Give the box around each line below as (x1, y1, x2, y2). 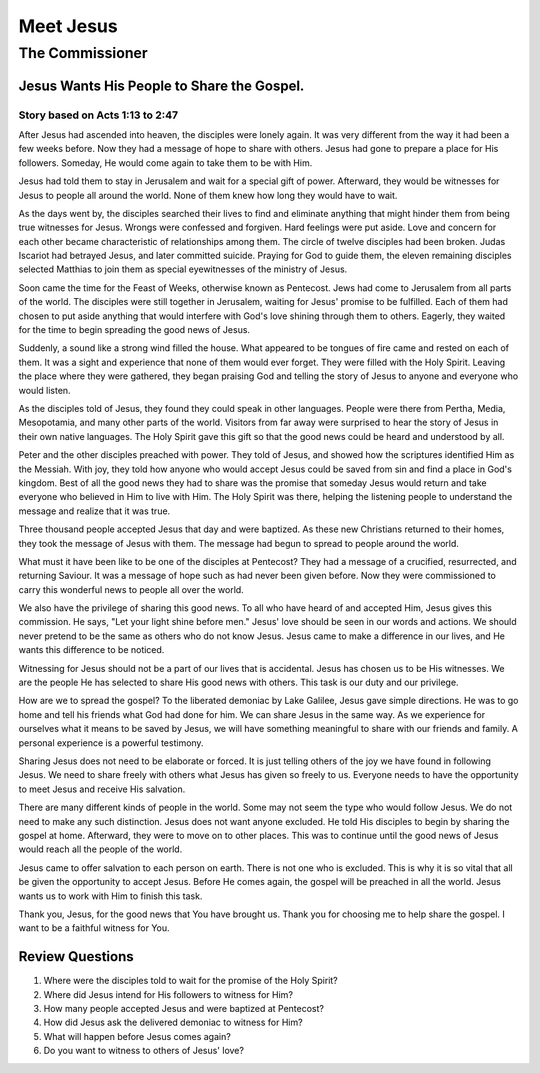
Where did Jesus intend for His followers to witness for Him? (43, 988, 294, 1000)
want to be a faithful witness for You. (18, 922, 170, 934)
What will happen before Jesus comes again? (43, 1030, 232, 1042)
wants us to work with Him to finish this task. (18, 890, 203, 902)
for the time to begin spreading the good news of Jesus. (18, 324, 250, 336)
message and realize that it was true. (18, 505, 171, 517)
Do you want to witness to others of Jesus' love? (43, 1045, 245, 1057)
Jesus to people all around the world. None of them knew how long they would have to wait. (18, 189, 398, 201)
